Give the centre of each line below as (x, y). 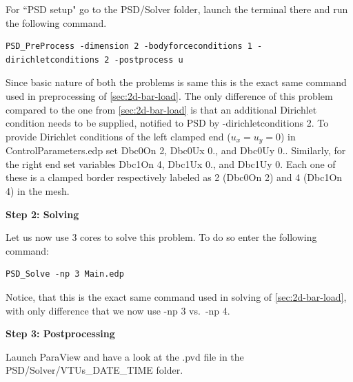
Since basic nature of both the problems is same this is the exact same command (176, 82)
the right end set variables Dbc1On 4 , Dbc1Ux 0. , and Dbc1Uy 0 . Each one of (171, 163)
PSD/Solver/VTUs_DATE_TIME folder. (94, 370)
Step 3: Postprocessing (60, 333)
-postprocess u (149, 60)
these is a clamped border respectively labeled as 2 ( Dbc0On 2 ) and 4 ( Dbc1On (174, 177)
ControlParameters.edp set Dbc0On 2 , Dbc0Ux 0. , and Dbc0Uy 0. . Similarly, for (176, 150)
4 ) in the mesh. (38, 190)
